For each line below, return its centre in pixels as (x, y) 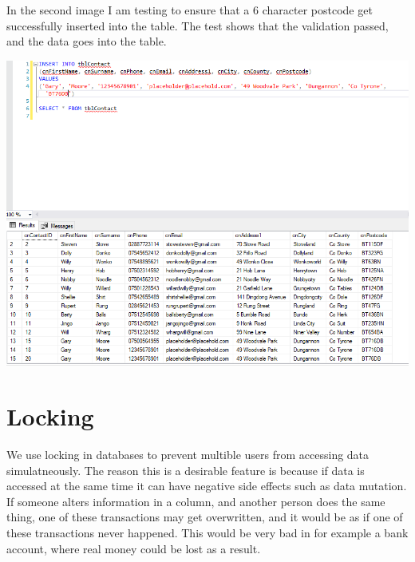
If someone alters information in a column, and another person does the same (196, 501)
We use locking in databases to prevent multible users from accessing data (188, 454)
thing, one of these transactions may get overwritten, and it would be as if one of (205, 517)
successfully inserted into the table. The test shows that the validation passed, (198, 25)
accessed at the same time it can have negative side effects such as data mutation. (207, 486)
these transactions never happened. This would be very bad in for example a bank (207, 532)
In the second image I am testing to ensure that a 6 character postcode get (190, 10)
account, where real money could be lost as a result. (134, 548)
